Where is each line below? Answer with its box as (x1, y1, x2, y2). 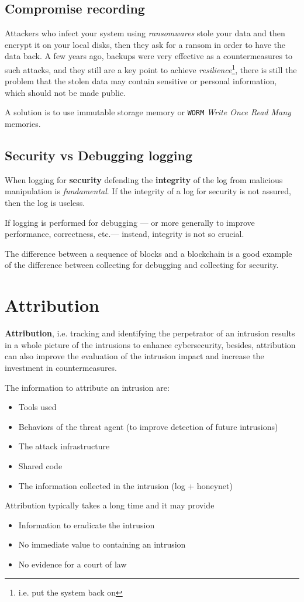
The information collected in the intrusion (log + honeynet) (18, 479, 233, 491)
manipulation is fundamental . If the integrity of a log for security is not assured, (5, 185, 291, 197)
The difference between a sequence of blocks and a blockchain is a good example (5, 247, 292, 259)
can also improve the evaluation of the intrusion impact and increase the (5, 350, 264, 362)
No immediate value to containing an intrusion (18, 538, 186, 551)
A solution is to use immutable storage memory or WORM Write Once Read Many (5, 106, 291, 118)
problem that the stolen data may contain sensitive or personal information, (5, 75, 277, 87)
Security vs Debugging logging (5, 146, 193, 164)
